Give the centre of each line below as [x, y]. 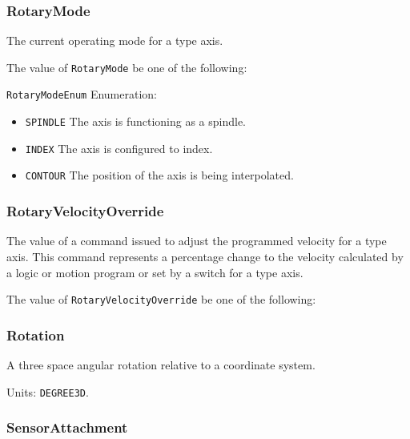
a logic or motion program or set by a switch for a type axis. [155, 272]
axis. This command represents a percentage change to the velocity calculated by [205, 256]
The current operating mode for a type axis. [115, 40]
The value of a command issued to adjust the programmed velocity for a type [197, 241]
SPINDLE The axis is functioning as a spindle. [136, 121]
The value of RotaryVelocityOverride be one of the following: [161, 299]
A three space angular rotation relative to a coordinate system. [161, 364]
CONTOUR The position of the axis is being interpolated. [159, 175]
